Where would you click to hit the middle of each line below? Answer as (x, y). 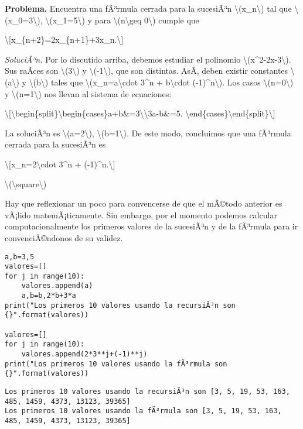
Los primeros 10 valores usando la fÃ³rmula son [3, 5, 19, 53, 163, (143, 411)
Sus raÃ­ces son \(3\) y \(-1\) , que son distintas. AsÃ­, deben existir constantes (147, 71)
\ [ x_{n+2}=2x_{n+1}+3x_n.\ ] (64, 40)
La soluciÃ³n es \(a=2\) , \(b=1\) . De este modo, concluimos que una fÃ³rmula (148, 133)
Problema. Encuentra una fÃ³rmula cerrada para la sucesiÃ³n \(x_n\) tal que (148, 8)
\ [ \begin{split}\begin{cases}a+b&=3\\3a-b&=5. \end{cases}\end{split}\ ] (140, 113)
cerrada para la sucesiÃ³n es (55, 144)
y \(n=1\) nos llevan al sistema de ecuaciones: (88, 93)
